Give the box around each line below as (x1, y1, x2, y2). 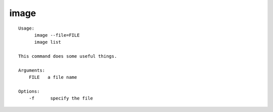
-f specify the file (28, 95, 94, 101)
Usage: (18, 25, 35, 31)
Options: (18, 88, 40, 94)
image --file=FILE (34, 32, 80, 38)
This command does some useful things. (18, 53, 117, 59)
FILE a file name (28, 74, 77, 80)
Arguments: (18, 67, 45, 73)
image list (34, 39, 61, 45)
